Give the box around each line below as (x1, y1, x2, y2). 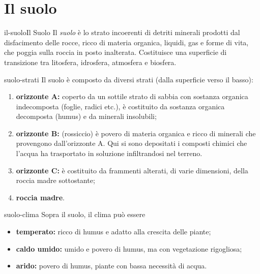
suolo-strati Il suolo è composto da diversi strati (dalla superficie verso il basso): (4, 74, 253, 84)
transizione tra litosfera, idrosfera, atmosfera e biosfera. (4, 56, 177, 67)
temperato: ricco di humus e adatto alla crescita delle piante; (16, 226, 211, 237)
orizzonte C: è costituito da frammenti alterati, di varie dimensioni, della (16, 165, 248, 175)
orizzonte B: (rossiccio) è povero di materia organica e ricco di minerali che (16, 128, 256, 138)
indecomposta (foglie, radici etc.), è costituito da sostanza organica (16, 101, 225, 111)
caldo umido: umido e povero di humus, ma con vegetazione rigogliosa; (16, 243, 242, 254)
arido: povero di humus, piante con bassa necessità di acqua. (16, 260, 207, 271)
